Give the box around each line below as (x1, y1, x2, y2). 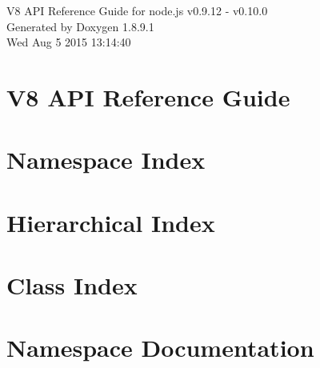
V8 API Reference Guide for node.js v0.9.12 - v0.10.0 (6, 2, 268, 18)
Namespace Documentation (6, 331, 314, 364)
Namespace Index (6, 143, 206, 176)
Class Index (6, 269, 138, 302)
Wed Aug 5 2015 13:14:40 (6, 34, 131, 50)
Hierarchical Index (6, 206, 215, 238)
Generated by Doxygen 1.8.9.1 (6, 18, 154, 34)
